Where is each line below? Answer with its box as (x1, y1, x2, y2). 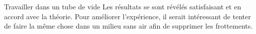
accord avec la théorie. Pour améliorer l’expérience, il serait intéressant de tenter (4, 11, 251, 21)
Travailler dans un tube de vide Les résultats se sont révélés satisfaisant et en (4, 1, 241, 11)
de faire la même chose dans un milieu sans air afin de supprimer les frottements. (4, 21, 253, 31)
